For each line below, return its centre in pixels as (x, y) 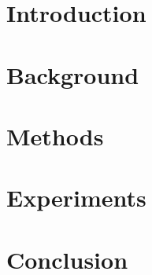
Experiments (76, 198)
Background (73, 74)
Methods (55, 136)
